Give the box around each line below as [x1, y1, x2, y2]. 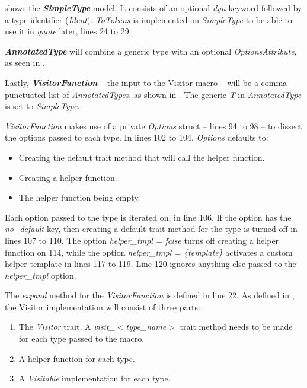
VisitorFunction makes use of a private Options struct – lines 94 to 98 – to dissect [5, 119, 302, 132]
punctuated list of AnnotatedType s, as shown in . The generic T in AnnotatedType [5, 88, 302, 100]
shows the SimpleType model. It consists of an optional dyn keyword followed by [5, 2, 302, 14]
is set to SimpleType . [5, 100, 80, 112]
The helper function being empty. [18, 191, 140, 203]
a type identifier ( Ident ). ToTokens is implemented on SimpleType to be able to [5, 13, 292, 26]
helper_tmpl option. [5, 269, 76, 281]
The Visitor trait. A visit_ [18, 320, 115, 333]
